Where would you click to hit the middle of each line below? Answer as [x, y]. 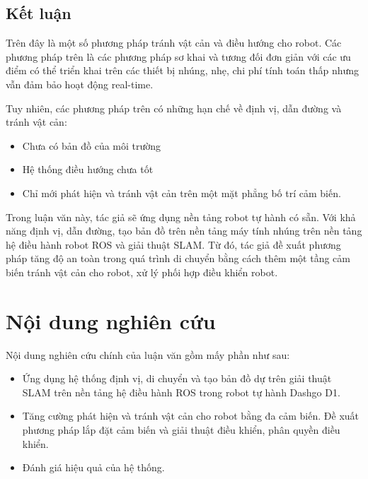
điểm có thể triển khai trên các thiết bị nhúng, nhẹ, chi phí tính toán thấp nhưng [183, 70]
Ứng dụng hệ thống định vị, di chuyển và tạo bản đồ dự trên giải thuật [177, 378]
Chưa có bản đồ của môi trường [92, 145]
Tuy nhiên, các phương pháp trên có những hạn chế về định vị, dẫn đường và [174, 108]
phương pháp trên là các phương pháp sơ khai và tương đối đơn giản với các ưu [178, 56]
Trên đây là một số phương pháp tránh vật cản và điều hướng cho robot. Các [174, 43]
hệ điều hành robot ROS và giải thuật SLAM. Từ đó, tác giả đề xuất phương [173, 244]
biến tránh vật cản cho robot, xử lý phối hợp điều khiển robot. [142, 272]
